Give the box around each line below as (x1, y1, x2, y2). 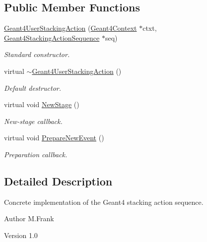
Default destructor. (4, 82, 62, 93)
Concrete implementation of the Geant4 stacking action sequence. (4, 196, 204, 207)
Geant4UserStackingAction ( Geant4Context (4, 23, 137, 33)
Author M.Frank (4, 213, 54, 224)
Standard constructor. (4, 49, 70, 60)
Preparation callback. (4, 149, 68, 159)
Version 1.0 (4, 230, 38, 240)
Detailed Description (4, 173, 113, 188)
